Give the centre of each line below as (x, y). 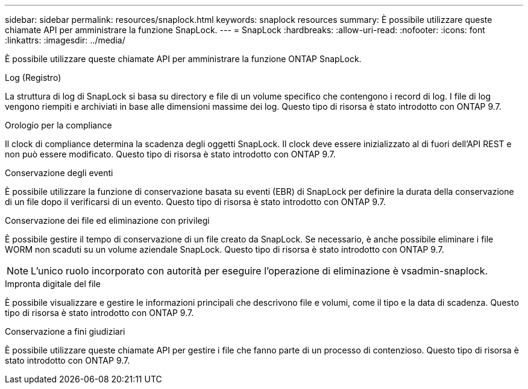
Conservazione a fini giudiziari (65, 331)
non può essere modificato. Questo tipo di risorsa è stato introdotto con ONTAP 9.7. (170, 154)
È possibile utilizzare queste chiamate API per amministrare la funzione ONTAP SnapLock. (183, 59)
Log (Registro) (33, 77)
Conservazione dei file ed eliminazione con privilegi (107, 220)
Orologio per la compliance (58, 125)
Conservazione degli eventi (59, 173)
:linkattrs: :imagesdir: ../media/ (65, 40)
